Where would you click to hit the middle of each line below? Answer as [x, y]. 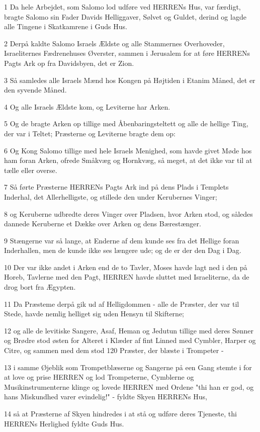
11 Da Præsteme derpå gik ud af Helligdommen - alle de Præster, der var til [122, 304]
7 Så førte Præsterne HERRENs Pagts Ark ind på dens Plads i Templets [116, 187]
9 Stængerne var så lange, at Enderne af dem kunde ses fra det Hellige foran [122, 240]
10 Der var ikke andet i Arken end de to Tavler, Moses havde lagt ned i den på [126, 267]
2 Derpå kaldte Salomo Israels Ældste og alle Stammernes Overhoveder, [114, 43]
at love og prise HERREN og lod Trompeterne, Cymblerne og [99, 377]
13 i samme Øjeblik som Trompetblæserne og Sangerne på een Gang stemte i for [128, 367]
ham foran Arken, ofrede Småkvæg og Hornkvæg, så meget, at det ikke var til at [128, 160]
